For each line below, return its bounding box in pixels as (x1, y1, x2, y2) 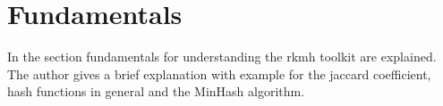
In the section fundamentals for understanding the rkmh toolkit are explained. (7, 47, 437, 66)
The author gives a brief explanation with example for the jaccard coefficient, (7, 64, 431, 83)
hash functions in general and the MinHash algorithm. (7, 82, 305, 101)
